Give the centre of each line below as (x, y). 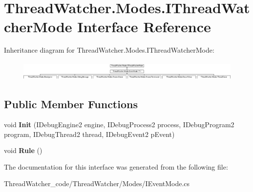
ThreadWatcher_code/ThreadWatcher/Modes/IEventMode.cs (97, 183)
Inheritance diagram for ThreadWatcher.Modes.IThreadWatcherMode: (109, 50)
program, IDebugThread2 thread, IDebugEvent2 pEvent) (89, 134)
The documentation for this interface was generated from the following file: (116, 166)
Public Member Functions (71, 104)
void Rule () (23, 150)
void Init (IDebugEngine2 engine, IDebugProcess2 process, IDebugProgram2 (119, 125)
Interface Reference (144, 27)
